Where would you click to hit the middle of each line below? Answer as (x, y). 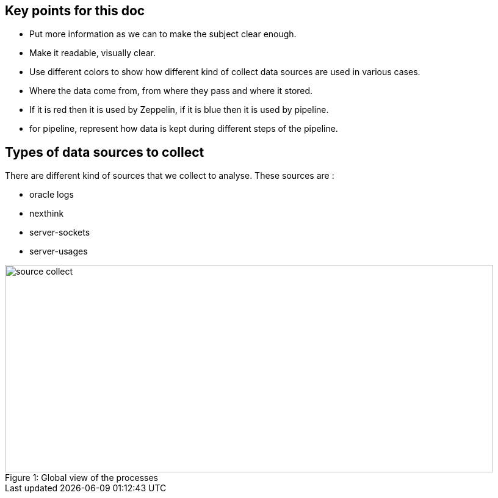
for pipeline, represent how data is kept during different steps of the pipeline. (184, 129)
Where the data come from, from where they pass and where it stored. (171, 91)
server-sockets (60, 233)
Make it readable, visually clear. (93, 53)
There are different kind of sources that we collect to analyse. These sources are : (170, 176)
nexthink (47, 214)
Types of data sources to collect (105, 152)
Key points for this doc (75, 11)
